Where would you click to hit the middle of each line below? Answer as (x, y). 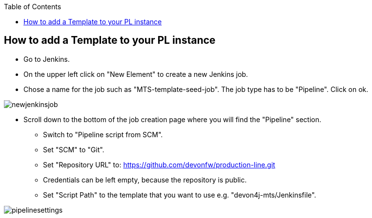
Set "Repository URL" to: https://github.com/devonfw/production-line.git (159, 164)
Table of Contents (33, 7)
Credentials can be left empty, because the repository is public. (145, 180)
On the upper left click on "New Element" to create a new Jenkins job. (136, 74)
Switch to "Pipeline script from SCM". (103, 134)
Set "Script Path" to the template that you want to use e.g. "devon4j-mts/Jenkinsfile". (180, 195)
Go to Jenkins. (47, 59)
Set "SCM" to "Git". (74, 149)
